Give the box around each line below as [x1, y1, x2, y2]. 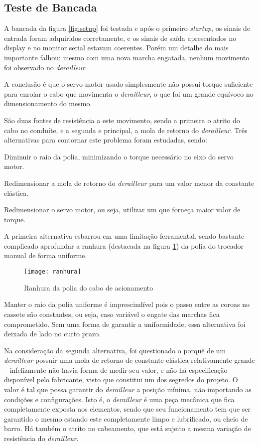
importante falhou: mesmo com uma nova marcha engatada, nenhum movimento [4, 52, 250, 62]
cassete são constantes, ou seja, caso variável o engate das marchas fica [4, 308, 220, 319]
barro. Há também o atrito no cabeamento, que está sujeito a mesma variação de [4, 423, 251, 434]
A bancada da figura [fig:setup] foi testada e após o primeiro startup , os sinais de [4, 23, 251, 33]
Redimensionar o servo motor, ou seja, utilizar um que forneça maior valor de [4, 204, 241, 215]
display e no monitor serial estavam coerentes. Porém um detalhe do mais [4, 42, 229, 53]
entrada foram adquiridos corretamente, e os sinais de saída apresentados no [4, 32, 237, 43]
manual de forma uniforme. [4, 250, 87, 261]
